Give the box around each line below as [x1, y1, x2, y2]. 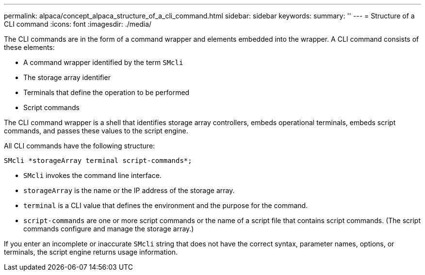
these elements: [4, 43, 55, 51]
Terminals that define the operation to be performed [23, 88, 190, 97]
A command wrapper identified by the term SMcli [23, 58, 183, 66]
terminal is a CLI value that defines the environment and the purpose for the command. [23, 201, 308, 210]
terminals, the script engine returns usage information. [4, 248, 178, 256]
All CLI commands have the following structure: [4, 142, 155, 150]
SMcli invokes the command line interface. [23, 171, 162, 179]
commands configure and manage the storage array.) [23, 225, 194, 233]
